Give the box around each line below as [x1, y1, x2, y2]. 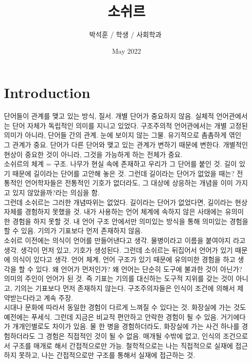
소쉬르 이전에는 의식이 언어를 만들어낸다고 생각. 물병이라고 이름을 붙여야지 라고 [4, 235, 246, 245]
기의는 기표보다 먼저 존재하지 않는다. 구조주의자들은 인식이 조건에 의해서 [14, 282, 235, 293]
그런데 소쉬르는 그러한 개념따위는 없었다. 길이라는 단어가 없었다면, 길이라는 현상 [4, 197, 248, 207]
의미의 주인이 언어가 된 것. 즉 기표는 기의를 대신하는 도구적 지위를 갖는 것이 [4, 273, 234, 283]
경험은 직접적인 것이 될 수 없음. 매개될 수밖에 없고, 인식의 [46, 330, 221, 341]
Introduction [4, 82, 90, 102]
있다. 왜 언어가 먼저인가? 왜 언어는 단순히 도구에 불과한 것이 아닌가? [36, 263, 242, 274]
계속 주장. [43, 292, 73, 302]
